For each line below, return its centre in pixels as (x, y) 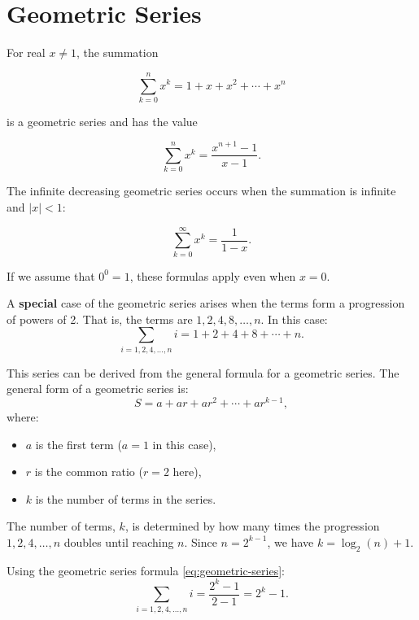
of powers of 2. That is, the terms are (100, 319)
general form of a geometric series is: (98, 389)
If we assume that (51, 275)
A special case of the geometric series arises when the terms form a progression (206, 303)
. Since (201, 541)
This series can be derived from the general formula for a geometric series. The (203, 372)
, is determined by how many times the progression (252, 526)
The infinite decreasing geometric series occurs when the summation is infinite (201, 191)
